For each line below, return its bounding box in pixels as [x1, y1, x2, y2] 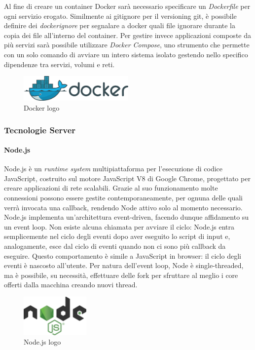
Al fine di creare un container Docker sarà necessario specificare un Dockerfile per [4, 1, 251, 11]
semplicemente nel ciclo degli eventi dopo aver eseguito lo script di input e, [4, 231, 230, 241]
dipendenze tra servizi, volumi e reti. [4, 59, 115, 69]
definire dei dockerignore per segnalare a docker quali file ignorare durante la [4, 20, 235, 31]
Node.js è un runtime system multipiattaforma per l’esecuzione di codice [4, 163, 223, 174]
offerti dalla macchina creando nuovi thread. [4, 279, 138, 290]
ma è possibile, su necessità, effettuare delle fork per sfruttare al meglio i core [4, 270, 238, 280]
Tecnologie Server [4, 123, 76, 136]
